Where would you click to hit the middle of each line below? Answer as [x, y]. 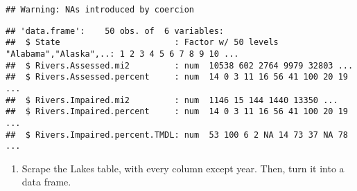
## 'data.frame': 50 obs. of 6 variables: [115, 31]
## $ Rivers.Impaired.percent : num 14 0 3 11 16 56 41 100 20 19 [177, 112]
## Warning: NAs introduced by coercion [100, 10]
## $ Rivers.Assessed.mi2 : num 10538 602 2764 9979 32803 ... [180, 65]
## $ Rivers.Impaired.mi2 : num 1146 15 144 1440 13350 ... [172, 100]
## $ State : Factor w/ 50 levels [142, 43]
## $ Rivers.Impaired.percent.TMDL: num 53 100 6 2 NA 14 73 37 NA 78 [177, 135]
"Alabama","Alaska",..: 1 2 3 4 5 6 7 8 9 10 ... [122, 54]
